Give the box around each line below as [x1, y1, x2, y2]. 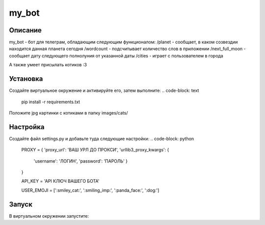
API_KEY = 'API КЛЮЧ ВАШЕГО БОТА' [21, 178, 100, 184]
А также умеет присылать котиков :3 [9, 62, 87, 68]
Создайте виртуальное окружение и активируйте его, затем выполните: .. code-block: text [9, 87, 199, 93]
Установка [9, 75, 43, 83]
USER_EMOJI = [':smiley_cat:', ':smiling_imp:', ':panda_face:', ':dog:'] [21, 187, 159, 193]
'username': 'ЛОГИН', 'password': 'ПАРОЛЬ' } [33, 158, 128, 164]
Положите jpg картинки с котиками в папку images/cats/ [9, 110, 128, 115]
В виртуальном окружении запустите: [9, 213, 89, 219]
